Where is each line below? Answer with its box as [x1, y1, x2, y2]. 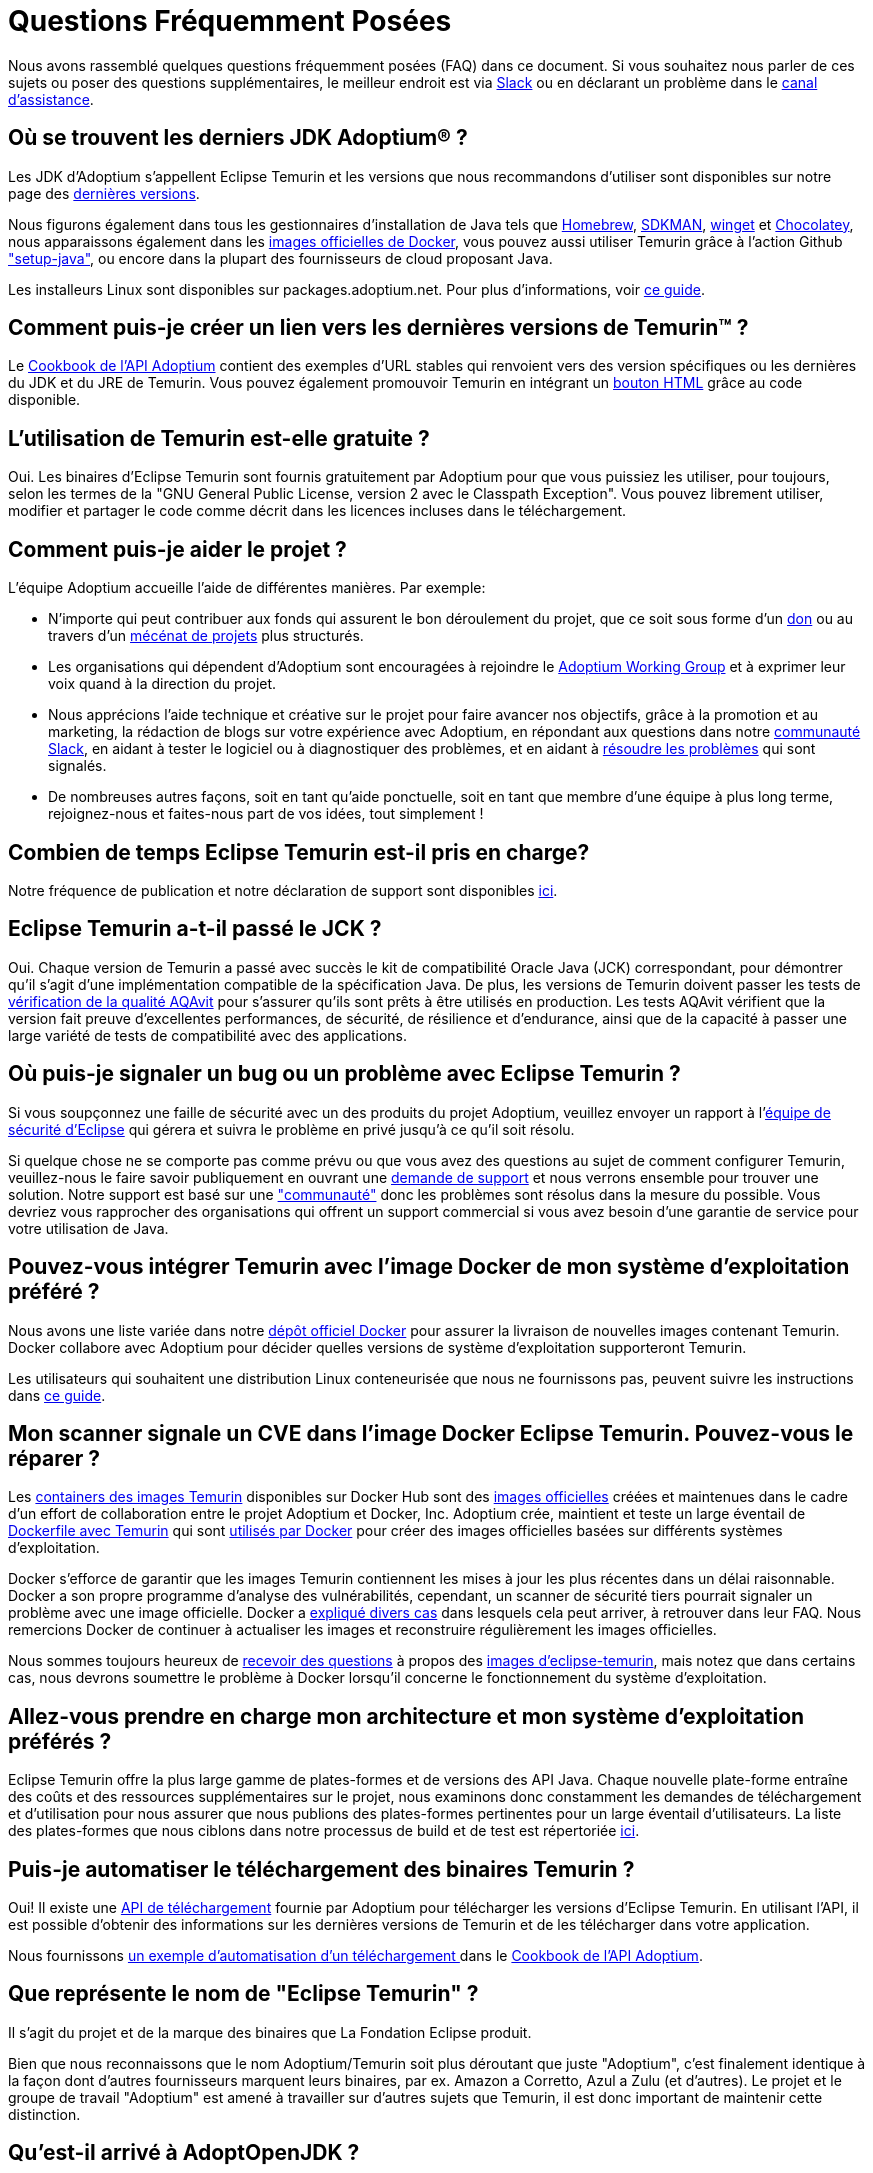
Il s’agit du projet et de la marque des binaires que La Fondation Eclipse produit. [8, 2023, 532, 2041]
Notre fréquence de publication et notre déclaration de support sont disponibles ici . [8, 881, 558, 899]
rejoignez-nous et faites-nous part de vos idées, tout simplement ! [48, 805, 484, 823]
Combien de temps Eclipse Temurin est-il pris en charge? [8, 839, 590, 865]
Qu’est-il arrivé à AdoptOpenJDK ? [8, 2140, 360, 2166]
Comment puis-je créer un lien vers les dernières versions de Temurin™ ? [8, 315, 749, 341]
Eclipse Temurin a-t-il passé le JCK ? [8, 916, 382, 942]
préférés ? [8, 1728, 112, 1754]
